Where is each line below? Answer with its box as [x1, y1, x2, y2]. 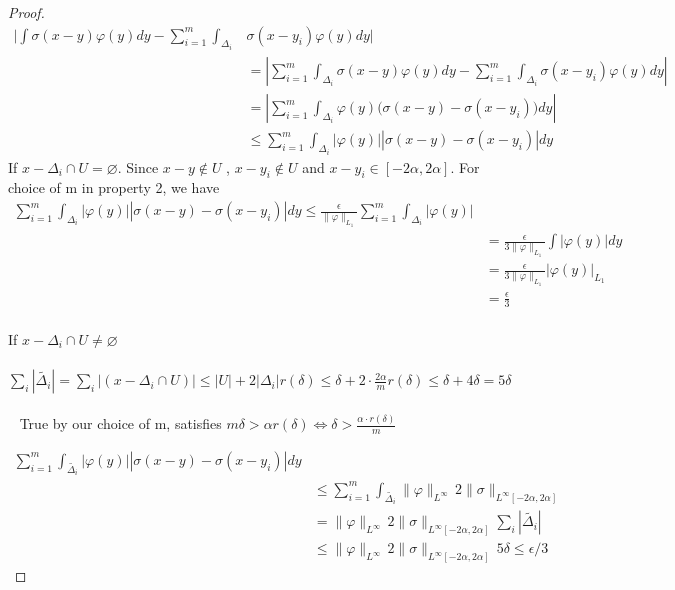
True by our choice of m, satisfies [19, 413, 222, 434]
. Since [117, 156, 159, 177]
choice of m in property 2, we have [8, 177, 220, 198]
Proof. [8, 2, 45, 22]
